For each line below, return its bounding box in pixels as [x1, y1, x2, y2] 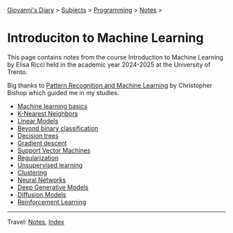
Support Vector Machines [17, 146, 91, 155]
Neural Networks [17, 175, 66, 184]
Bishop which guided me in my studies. [7, 88, 119, 96]
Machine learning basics [17, 102, 88, 110]
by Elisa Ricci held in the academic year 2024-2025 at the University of [7, 60, 211, 69]
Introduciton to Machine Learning [7, 31, 204, 46]
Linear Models [17, 116, 59, 125]
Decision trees [17, 131, 59, 139]
